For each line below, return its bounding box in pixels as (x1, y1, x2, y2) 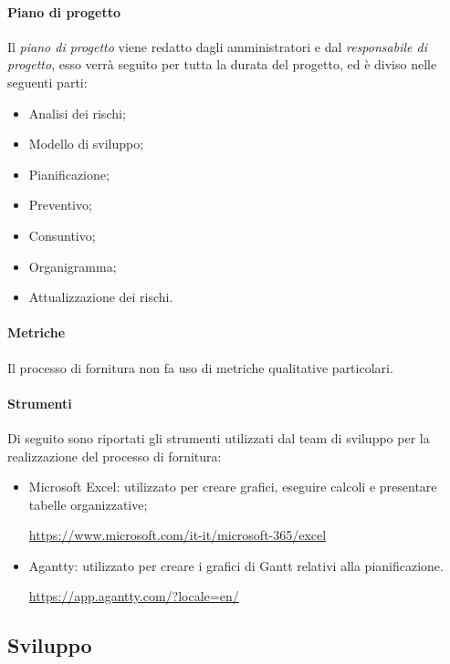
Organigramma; (28, 256, 117, 275)
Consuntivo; (28, 225, 96, 244)
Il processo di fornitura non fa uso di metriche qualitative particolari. (7, 358, 393, 377)
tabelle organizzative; (28, 494, 148, 514)
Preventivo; (28, 195, 92, 214)
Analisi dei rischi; (28, 103, 126, 122)
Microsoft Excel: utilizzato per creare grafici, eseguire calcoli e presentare (28, 477, 437, 496)
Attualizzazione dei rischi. (28, 287, 173, 306)
